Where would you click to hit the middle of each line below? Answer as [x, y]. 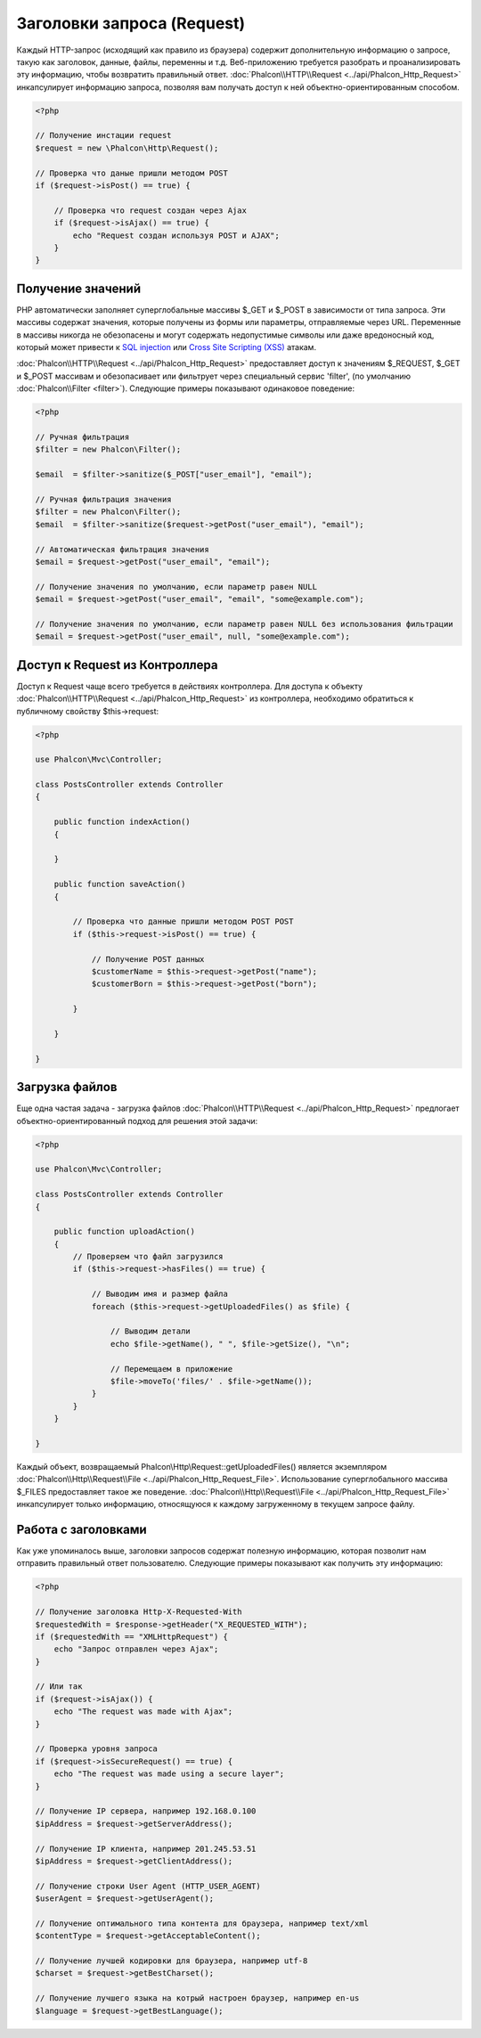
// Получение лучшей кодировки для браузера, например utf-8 [171, 1961]
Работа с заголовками [82, 1529]
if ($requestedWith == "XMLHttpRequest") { [132, 1636]
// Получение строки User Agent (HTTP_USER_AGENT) [148, 1886]
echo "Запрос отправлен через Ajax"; [136, 1649]
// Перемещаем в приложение [171, 1369]
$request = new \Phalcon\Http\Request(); [127, 148]
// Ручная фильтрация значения [104, 499]
